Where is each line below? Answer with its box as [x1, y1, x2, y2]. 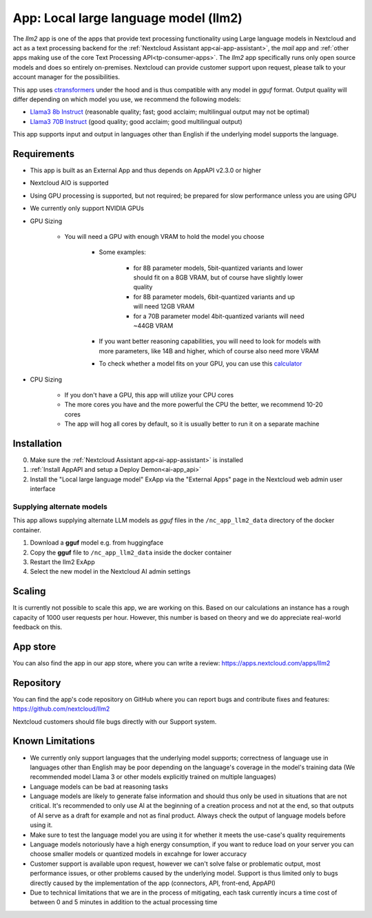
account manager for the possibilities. [12, 73, 121, 81]
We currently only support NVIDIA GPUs [30, 204, 145, 213]
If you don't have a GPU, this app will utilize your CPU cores [64, 391, 234, 399]
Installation [12, 437, 62, 449]
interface [30, 485, 56, 493]
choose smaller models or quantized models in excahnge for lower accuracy [30, 850, 247, 858]
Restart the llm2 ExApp [30, 558, 96, 566]
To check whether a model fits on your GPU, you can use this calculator [99, 359, 302, 368]
